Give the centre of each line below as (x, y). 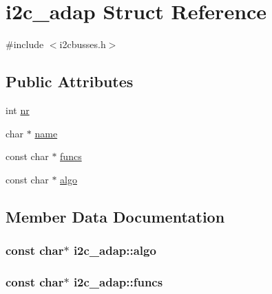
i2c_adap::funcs (118, 281)
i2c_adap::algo (115, 250)
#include (25, 44)
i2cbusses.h (83, 44)
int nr (18, 110)
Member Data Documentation (115, 216)
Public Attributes (70, 81)
